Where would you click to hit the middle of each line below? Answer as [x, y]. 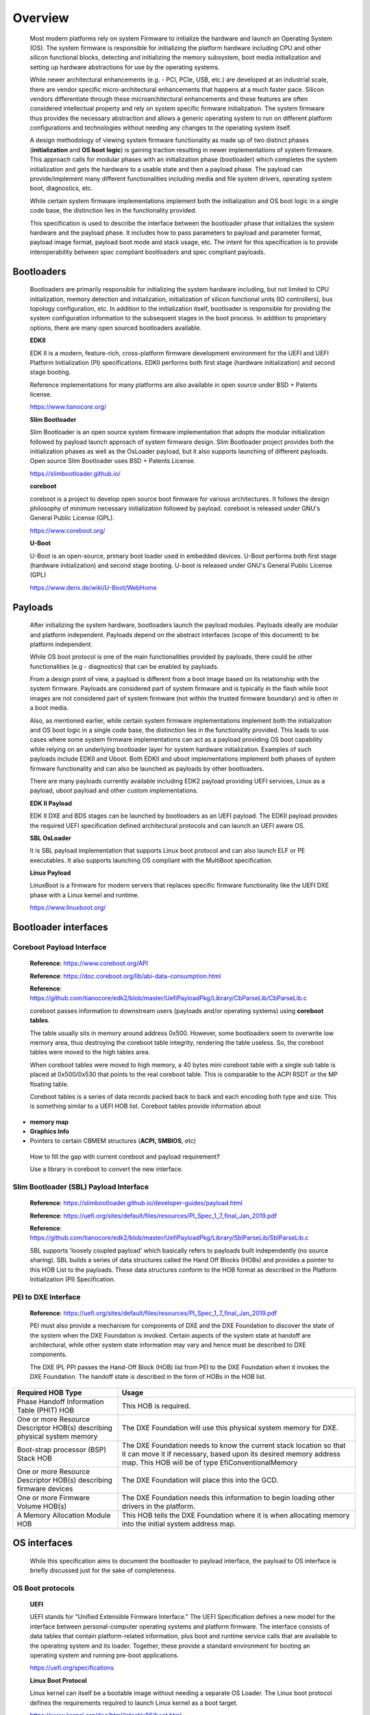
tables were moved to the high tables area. [90, 1052]
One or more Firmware [53, 1498]
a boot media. [49, 708]
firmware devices [45, 1489]
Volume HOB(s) [42, 1506]
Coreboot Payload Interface [60, 947]
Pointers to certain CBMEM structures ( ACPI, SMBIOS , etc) [113, 1141]
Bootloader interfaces [61, 927]
